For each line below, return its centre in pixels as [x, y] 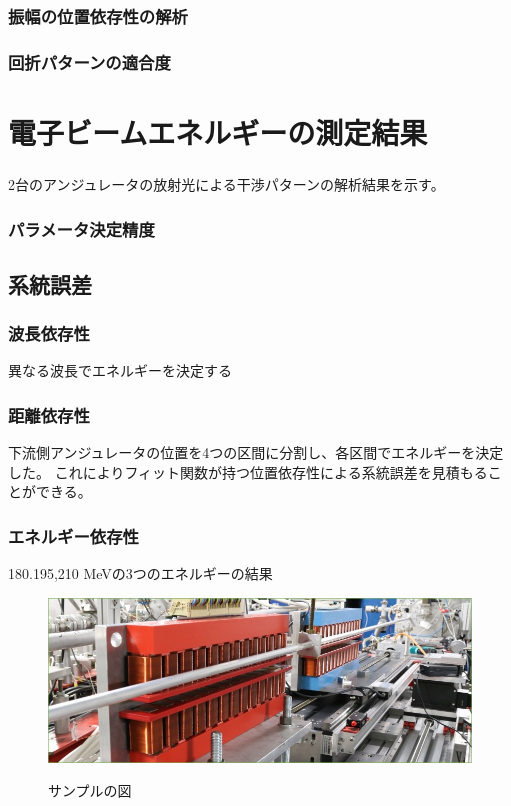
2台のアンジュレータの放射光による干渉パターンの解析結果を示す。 [226, 183]
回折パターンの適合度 [89, 61]
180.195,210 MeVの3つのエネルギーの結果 [140, 573]
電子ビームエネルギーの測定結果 [218, 131]
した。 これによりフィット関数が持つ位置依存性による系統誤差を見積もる [248, 471]
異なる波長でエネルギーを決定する [120, 370]
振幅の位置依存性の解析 [98, 15]
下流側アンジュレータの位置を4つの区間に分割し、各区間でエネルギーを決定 [256, 452]
